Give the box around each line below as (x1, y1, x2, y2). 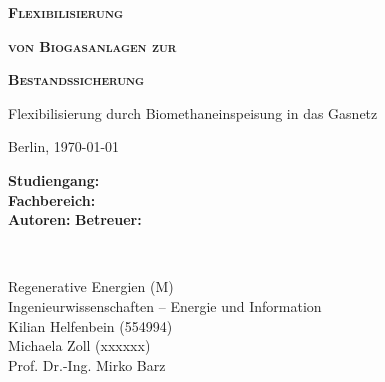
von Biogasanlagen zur (8, 35, 177, 56)
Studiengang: (8, 169, 100, 190)
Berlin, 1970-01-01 (8, 136, 120, 157)
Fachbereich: (8, 189, 96, 210)
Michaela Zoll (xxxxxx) (8, 335, 151, 356)
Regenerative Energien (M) (8, 276, 174, 297)
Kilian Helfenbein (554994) (8, 315, 173, 336)
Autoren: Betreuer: (8, 209, 142, 230)
